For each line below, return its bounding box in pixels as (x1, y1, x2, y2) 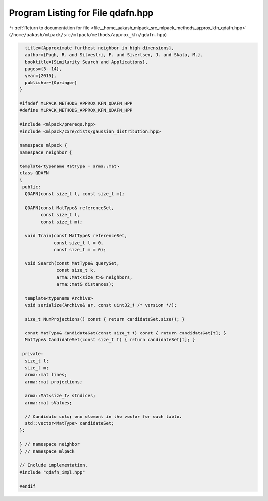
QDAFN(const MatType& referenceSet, (25, 205, 114, 211)
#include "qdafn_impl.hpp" (19, 469, 85, 475)
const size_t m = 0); (54, 247, 106, 252)
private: (22, 351, 44, 357)
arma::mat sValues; (25, 400, 72, 405)
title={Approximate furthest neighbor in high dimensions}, (25, 45, 174, 51)
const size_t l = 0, (54, 240, 104, 246)
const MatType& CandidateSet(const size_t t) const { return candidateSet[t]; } (25, 330, 227, 335)
